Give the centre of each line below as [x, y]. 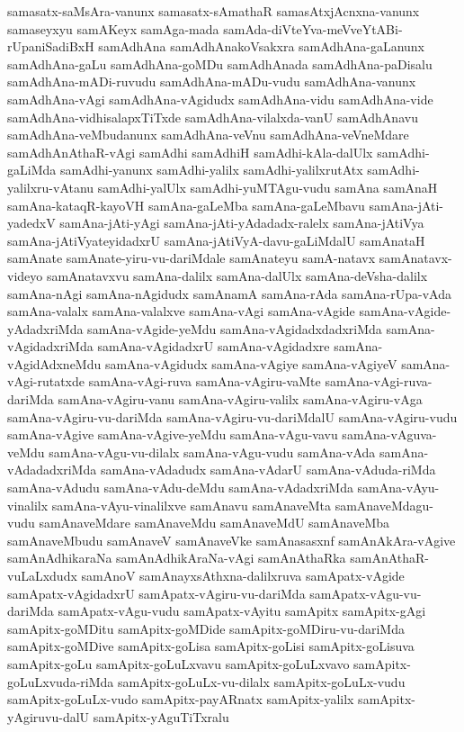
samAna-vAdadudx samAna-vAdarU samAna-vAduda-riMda [268, 470]
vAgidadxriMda [50, 346]
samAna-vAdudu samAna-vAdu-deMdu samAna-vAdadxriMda [180, 488]
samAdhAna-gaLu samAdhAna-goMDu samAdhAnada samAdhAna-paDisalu [220, 63]
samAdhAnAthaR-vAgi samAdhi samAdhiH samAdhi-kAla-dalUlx [190, 152]
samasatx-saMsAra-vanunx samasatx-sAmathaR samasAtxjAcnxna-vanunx [214, 11]
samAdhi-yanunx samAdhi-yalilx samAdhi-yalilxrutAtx [211, 170]
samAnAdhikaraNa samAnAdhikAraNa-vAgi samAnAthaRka [177, 558]
